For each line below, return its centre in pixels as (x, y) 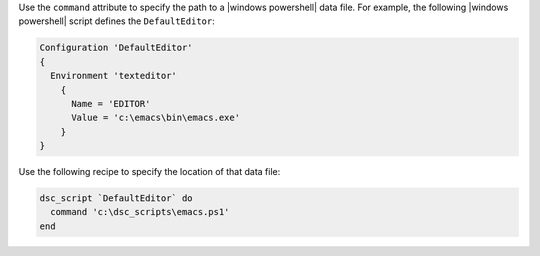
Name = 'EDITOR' (111, 103)
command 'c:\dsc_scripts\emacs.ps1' (140, 212)
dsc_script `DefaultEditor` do (116, 198)
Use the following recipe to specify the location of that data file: (149, 172)
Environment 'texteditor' (113, 76)
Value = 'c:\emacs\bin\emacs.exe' (155, 118)
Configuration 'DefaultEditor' (116, 48)
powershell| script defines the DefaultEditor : (116, 21)
